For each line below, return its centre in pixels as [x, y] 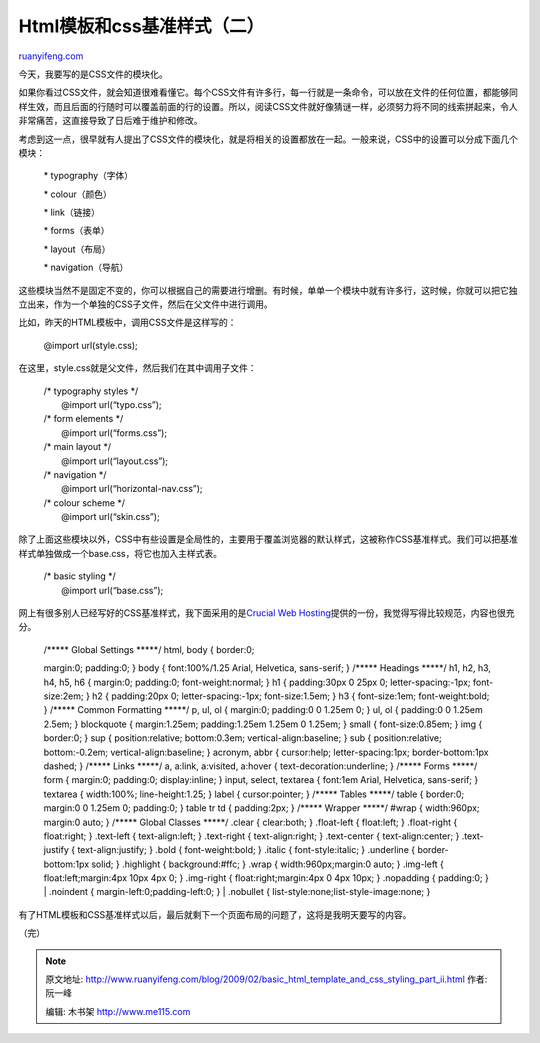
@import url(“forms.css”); [114, 432]
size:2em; [63, 696]
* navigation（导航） [86, 267]
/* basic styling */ [80, 576]
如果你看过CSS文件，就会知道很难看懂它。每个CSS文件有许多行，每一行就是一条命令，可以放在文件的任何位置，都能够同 [268, 92]
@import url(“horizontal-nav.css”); [132, 489]
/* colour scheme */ [84, 502]
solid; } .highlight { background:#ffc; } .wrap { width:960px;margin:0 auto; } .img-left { [268, 864]
